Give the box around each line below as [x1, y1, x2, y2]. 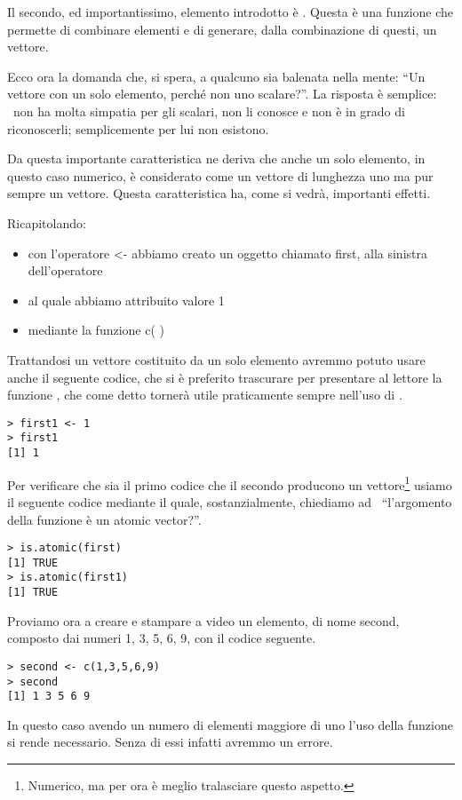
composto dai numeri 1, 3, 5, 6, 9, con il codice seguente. [7, 629, 316, 647]
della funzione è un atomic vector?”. [7, 510, 202, 528]
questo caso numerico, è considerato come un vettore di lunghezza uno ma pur [7, 166, 434, 185]
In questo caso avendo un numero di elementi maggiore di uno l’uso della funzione [7, 715, 453, 733]
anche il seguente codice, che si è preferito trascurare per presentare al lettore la [7, 368, 442, 386]
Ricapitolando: [7, 213, 86, 232]
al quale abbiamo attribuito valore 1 [28, 290, 225, 309]
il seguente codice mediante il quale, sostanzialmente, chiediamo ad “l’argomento [7, 492, 452, 511]
